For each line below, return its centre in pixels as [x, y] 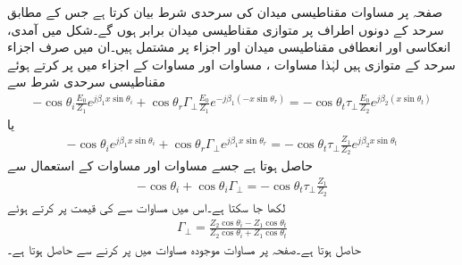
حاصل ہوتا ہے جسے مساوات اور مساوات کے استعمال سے [160, 166]
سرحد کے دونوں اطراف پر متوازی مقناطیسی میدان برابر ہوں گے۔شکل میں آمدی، [226, 29]
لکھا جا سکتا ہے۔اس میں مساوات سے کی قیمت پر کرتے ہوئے [147, 207]
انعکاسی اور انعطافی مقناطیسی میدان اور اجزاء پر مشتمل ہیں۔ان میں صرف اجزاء [229, 47]
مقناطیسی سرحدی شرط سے [86, 82]
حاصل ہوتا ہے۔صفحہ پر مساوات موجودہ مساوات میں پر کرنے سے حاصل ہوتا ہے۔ [184, 248]
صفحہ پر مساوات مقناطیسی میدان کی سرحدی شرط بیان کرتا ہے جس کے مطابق [225, 12]
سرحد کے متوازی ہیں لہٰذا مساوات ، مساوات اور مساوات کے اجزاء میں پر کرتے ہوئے [231, 64]
